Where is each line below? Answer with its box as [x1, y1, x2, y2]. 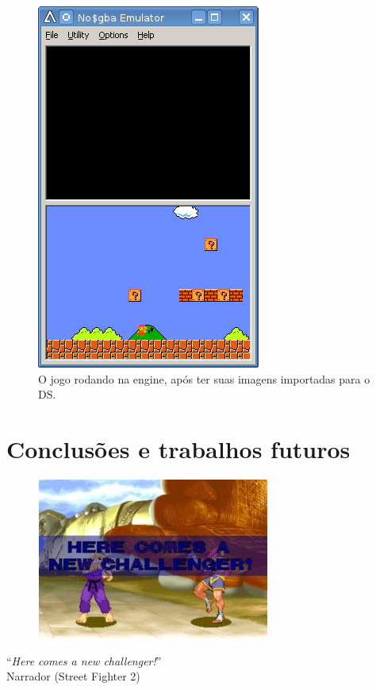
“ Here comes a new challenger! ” [6, 652, 162, 669]
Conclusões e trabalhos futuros [6, 432, 351, 464]
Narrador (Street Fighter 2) [6, 668, 140, 684]
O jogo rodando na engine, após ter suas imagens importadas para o [38, 370, 370, 387]
